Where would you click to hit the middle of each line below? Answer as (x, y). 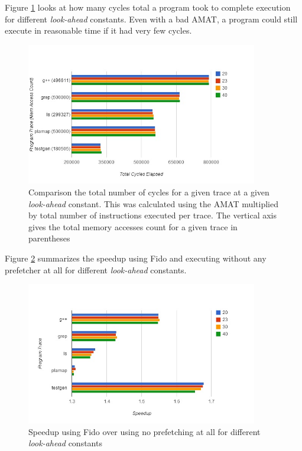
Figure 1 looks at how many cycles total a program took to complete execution (148, 7)
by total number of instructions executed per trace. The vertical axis (153, 215)
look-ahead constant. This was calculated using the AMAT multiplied (154, 203)
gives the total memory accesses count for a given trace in (133, 226)
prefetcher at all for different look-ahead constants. (96, 269)
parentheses (49, 238)
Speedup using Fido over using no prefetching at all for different (144, 431)
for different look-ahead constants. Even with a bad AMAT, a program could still (151, 19)
